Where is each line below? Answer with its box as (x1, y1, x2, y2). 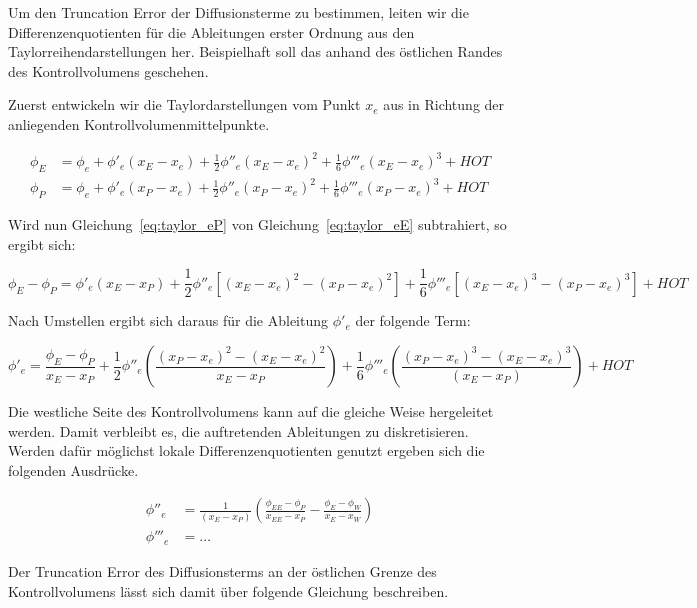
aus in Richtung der (383, 94, 505, 115)
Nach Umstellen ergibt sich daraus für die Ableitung (8, 310, 329, 331)
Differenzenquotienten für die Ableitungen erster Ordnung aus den (8, 21, 415, 42)
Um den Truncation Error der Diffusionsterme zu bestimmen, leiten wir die (8, 2, 469, 22)
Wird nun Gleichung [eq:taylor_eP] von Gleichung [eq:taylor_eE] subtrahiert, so (8, 214, 507, 235)
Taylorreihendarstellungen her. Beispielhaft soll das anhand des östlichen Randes (8, 41, 503, 62)
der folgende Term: (355, 310, 471, 331)
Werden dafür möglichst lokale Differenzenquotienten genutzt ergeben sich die (8, 440, 485, 461)
